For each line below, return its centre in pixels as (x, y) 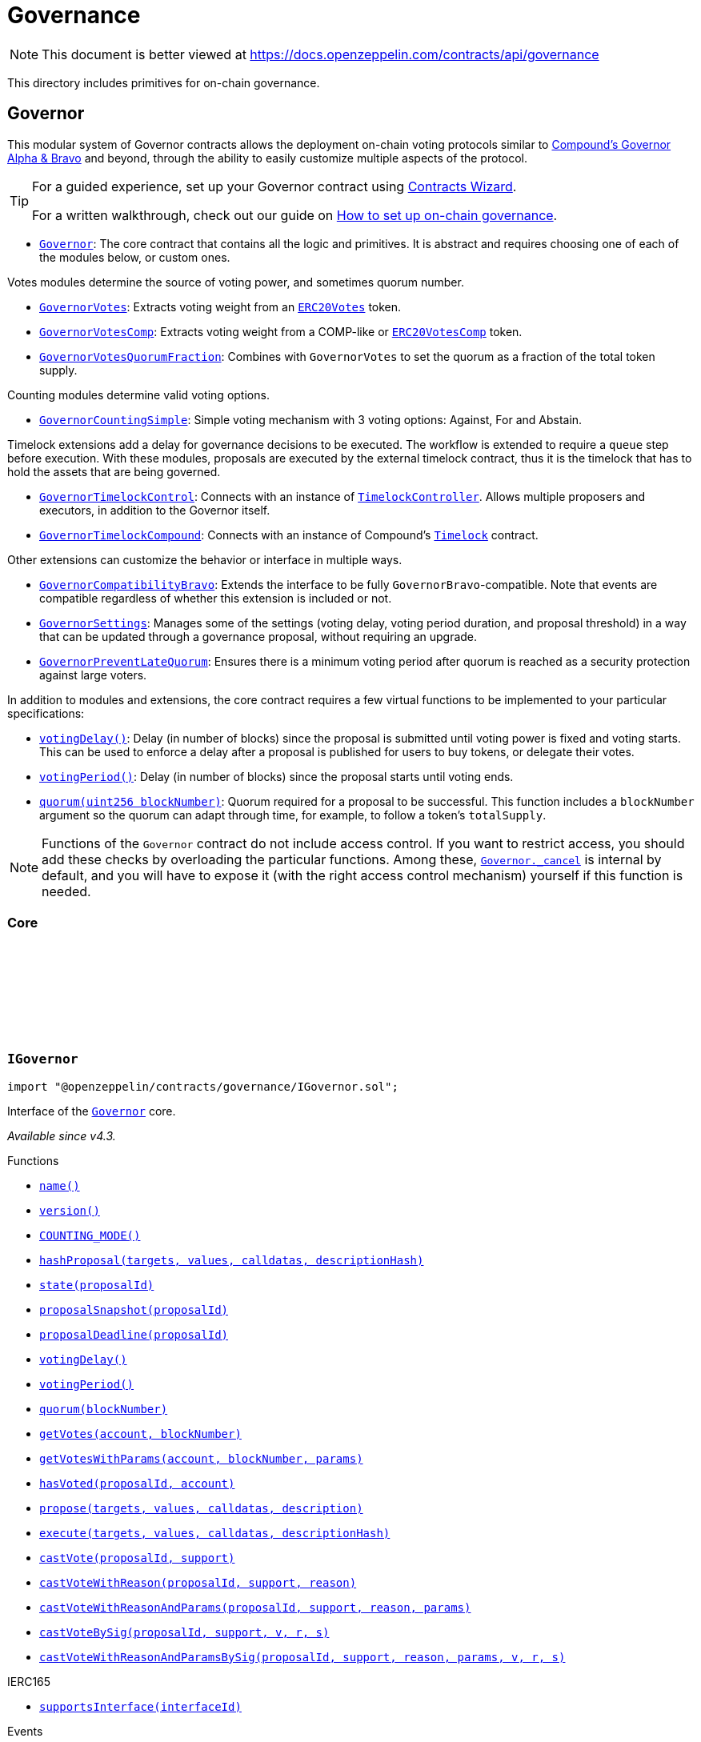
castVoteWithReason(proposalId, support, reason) (198, 1582)
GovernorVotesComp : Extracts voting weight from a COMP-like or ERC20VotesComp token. (281, 331)
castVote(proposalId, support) (137, 1558)
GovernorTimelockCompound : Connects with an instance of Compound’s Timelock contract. (289, 535)
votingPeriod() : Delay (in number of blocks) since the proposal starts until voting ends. (276, 776)
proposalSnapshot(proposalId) (134, 1310)
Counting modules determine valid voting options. (138, 394)
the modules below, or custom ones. (135, 257)
